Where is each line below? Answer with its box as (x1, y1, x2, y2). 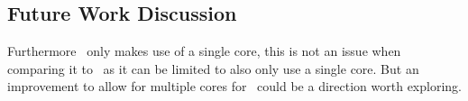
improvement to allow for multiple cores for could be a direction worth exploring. (7, 77, 462, 96)
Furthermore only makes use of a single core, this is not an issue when (7, 41, 401, 60)
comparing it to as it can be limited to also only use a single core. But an (7, 59, 419, 78)
